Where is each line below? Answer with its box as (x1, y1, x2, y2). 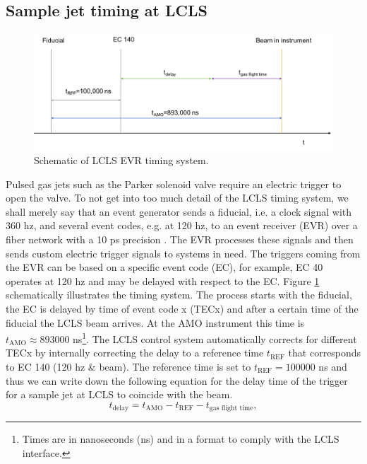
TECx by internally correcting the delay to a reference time (6, 345, 264, 360)
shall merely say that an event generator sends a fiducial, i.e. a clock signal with (6, 204, 352, 219)
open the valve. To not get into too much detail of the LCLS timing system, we (6, 190, 349, 205)
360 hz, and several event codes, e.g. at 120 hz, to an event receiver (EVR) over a (6, 218, 358, 233)
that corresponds (288, 345, 361, 360)
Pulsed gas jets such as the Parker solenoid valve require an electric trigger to (6, 176, 342, 191)
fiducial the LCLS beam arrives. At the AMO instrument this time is (6, 315, 305, 330)
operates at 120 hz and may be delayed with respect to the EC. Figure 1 (6, 273, 320, 288)
